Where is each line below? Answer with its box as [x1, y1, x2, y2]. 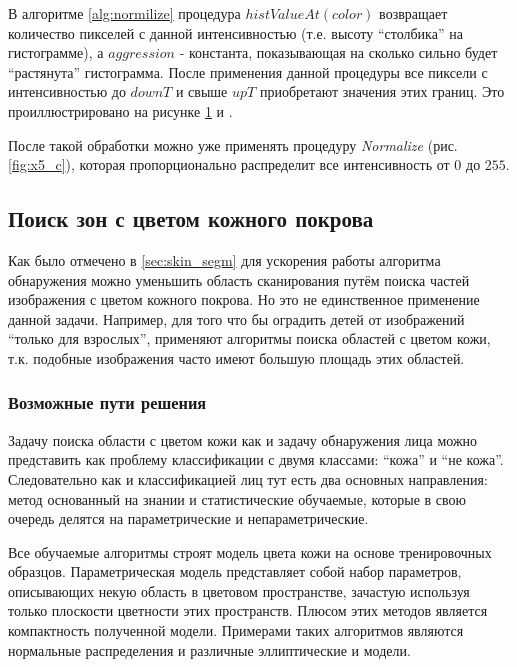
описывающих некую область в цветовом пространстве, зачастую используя [8, 580, 470, 601]
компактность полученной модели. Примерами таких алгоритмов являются [8, 620, 464, 641]
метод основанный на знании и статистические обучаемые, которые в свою [8, 488, 466, 509]
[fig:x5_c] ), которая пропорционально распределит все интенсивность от [8, 154, 450, 175]
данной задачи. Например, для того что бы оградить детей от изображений [8, 308, 465, 329]
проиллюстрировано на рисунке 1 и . [8, 100, 233, 121]
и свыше [175, 81, 228, 102]
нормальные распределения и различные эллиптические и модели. [8, 639, 411, 660]
